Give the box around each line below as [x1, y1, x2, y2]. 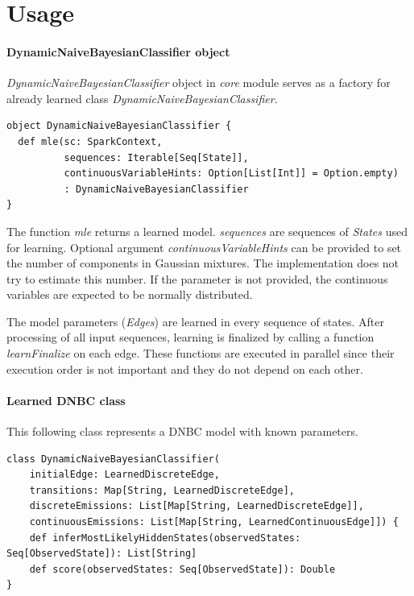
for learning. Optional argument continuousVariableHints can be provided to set [6, 238, 402, 255]
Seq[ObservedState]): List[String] [6, 548, 197, 560]
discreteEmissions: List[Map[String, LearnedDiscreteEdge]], [29, 500, 364, 512]
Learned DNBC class [6, 391, 126, 408]
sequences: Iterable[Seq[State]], [64, 151, 249, 163]
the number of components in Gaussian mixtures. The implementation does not [6, 255, 400, 271]
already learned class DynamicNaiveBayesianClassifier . [6, 89, 278, 106]
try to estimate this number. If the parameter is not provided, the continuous [6, 270, 388, 287]
